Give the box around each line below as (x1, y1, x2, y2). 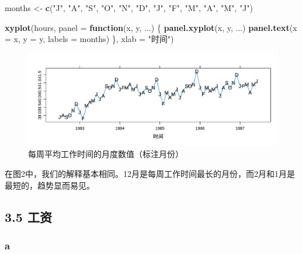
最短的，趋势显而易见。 (5, 179, 95, 191)
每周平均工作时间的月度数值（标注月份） (28, 148, 183, 160)
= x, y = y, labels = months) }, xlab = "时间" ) (5, 33, 174, 45)
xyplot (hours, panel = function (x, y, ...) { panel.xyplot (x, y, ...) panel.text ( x (5, 21, 297, 33)
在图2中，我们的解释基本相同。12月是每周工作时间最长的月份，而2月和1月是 (5, 167, 295, 179)
